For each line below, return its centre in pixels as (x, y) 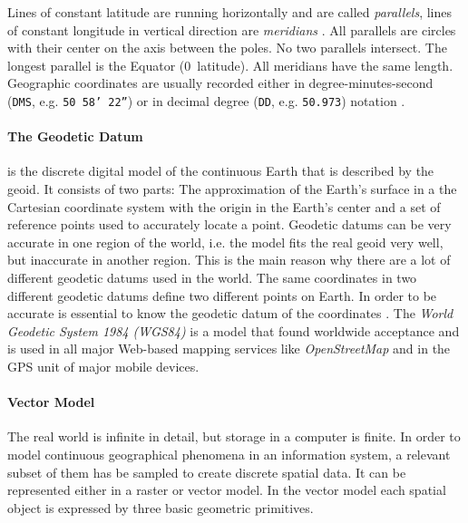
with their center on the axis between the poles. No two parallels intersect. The (227, 48)
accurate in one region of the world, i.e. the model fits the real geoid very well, (225, 242)
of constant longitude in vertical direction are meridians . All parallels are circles (232, 29)
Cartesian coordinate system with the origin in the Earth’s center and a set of (224, 206)
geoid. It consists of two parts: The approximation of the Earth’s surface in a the (232, 189)
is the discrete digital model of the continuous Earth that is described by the (221, 171)
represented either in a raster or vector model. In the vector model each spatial (227, 490)
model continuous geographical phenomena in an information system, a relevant (229, 454)
